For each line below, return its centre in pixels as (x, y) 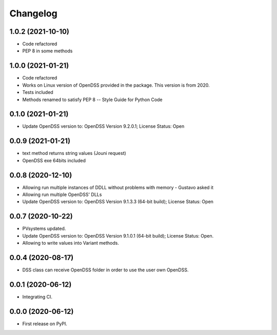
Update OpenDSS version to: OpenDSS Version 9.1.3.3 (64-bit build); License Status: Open (118, 202)
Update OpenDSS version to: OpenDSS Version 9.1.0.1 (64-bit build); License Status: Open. (118, 235)
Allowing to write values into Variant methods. (71, 243)
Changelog (33, 13)
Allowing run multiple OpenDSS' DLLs (62, 194)
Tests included (38, 92)
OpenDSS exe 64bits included (54, 160)
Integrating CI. (37, 297)
